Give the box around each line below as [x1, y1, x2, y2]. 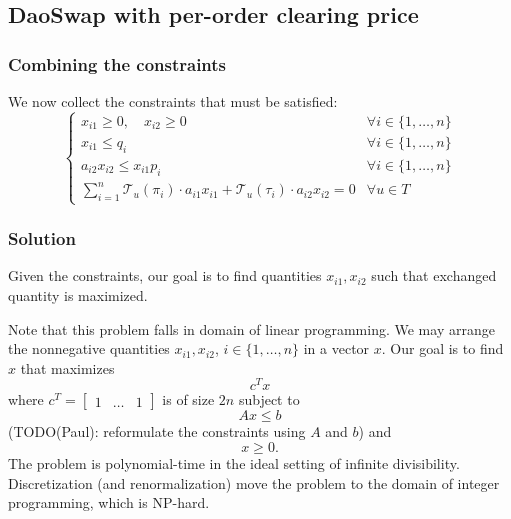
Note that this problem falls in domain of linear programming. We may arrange [8, 318, 495, 339]
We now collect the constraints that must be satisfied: [8, 91, 338, 111]
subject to [238, 389, 300, 410]
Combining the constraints [8, 51, 227, 76]
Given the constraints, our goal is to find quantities [8, 265, 322, 286]
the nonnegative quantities [8, 338, 170, 359]
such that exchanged [371, 265, 497, 286]
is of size [162, 389, 215, 410]
